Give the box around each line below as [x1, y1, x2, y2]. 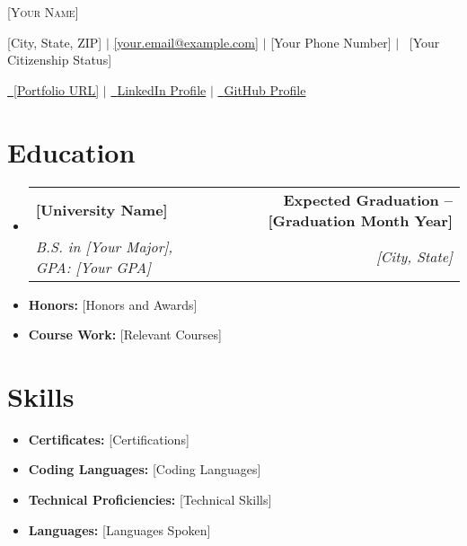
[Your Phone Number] [270, 32, 392, 51]
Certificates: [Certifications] [28, 429, 189, 448]
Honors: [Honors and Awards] [28, 295, 198, 313]
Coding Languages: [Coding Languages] [28, 460, 261, 479]
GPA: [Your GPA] [35, 256, 151, 277]
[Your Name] [7, 3, 79, 21]
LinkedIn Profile [117, 80, 207, 99]
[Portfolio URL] [13, 80, 100, 99]
